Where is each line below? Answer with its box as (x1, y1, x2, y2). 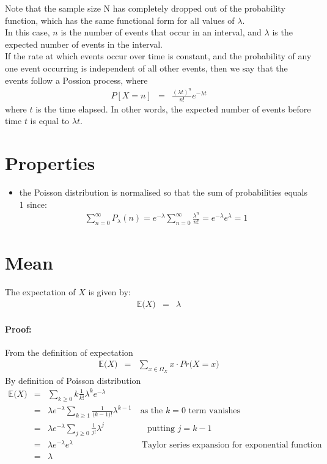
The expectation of (5, 285, 76, 298)
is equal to (30, 114, 70, 127)
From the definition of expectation (5, 345, 133, 358)
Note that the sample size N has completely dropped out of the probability (5, 2, 285, 14)
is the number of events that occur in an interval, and (61, 26, 262, 39)
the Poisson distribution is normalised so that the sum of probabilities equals (19, 186, 307, 199)
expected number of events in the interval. (5, 37, 163, 50)
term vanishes (188, 407, 241, 416)
